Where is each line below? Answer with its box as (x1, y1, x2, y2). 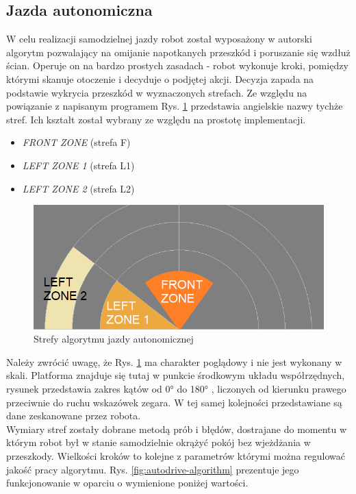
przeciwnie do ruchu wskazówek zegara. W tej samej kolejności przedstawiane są (6, 395, 342, 409)
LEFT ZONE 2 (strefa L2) (22, 181, 135, 195)
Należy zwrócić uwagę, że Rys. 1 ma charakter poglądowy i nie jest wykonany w (6, 354, 342, 369)
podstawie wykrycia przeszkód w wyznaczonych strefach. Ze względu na (6, 85, 307, 99)
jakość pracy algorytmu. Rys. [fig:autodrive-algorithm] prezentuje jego (6, 462, 299, 476)
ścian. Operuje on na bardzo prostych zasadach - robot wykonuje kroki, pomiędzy (6, 58, 348, 73)
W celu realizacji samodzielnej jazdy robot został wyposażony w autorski (6, 32, 312, 46)
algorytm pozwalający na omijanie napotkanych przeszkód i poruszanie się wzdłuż (6, 45, 351, 59)
